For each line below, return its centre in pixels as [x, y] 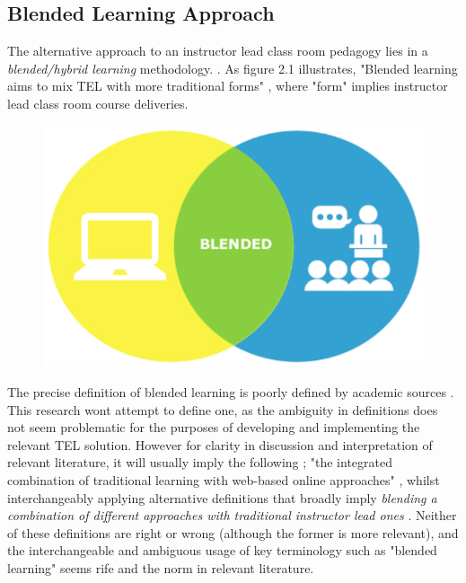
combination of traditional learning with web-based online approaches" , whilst [224, 480]
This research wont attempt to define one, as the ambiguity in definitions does [223, 409]
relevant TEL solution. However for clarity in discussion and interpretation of [220, 444]
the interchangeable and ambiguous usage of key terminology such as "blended [222, 550]
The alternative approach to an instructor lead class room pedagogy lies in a [218, 51]
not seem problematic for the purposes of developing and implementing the [214, 427]
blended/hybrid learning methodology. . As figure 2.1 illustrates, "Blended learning [233, 68]
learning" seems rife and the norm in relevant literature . [161, 568]
